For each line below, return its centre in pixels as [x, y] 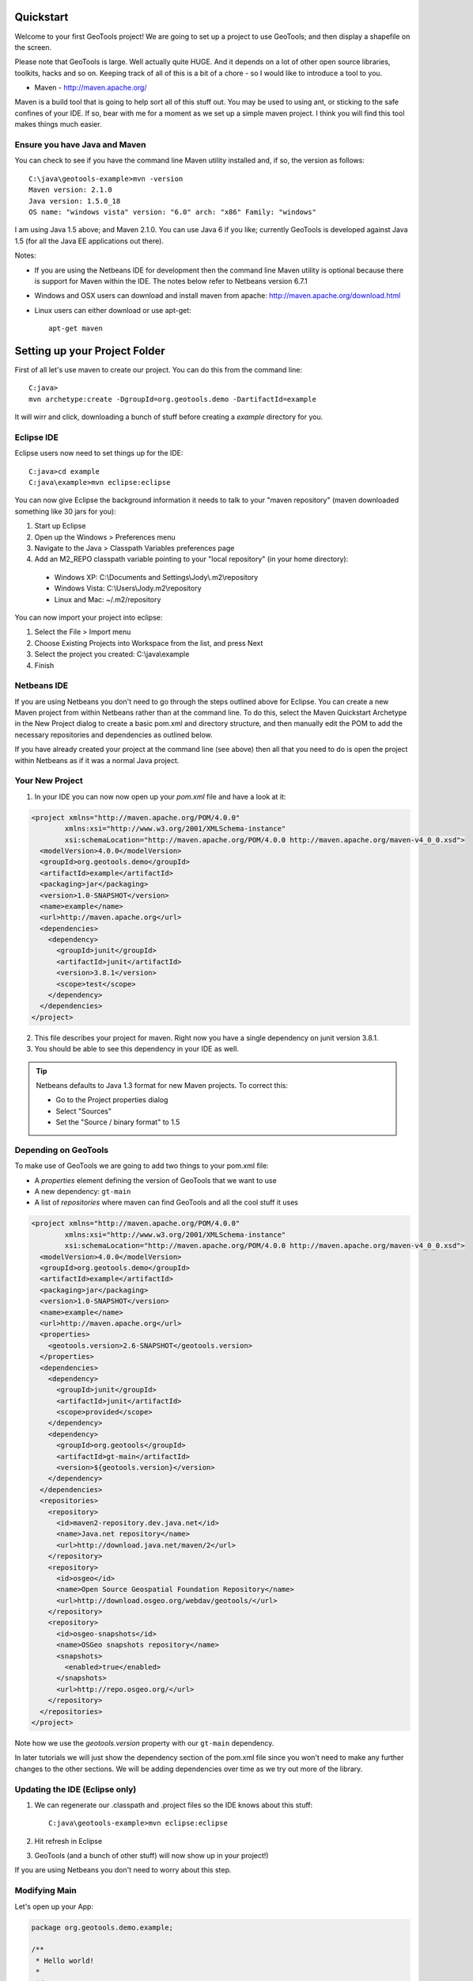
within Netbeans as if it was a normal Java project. [97, 760]
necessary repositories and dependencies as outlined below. [114, 735]
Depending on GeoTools [62, 1150]
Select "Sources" [84, 1111]
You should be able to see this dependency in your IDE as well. [136, 1049]
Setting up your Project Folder [90, 351]
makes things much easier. [58, 124]
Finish [44, 665]
